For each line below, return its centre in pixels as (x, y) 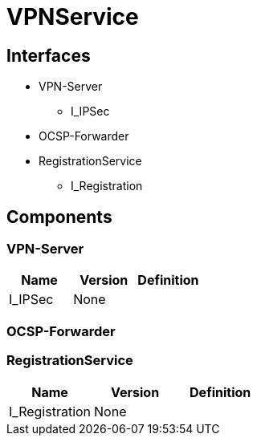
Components (59, 217)
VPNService (73, 17)
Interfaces (49, 55)
